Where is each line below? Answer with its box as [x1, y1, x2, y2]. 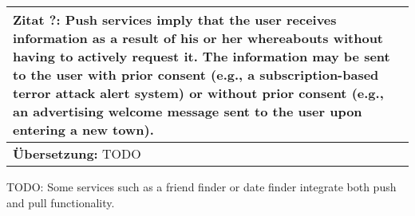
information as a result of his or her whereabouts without [13, 29, 384, 47]
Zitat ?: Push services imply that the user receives [13, 10, 337, 29]
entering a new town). [13, 120, 154, 139]
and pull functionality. [6, 194, 115, 210]
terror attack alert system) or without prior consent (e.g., [13, 84, 384, 102]
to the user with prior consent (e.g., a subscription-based [13, 65, 379, 84]
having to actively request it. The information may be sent [13, 47, 390, 65]
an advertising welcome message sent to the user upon [13, 102, 362, 120]
